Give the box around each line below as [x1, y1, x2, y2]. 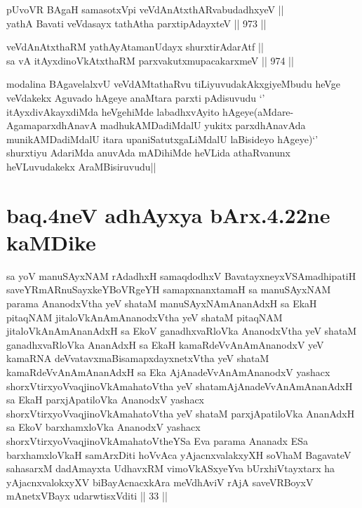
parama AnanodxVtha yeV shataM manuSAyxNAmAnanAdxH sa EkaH [6, 296, 317, 311]
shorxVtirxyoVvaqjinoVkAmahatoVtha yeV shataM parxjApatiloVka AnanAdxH [6, 406, 355, 420]
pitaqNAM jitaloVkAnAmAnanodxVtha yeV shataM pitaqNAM [6, 309, 283, 324]
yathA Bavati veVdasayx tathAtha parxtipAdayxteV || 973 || [6, 15, 267, 30]
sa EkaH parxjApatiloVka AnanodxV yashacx [6, 392, 204, 407]
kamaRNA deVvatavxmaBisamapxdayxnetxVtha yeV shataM [6, 351, 269, 366]
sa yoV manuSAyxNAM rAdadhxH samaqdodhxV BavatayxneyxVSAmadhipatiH [6, 268, 356, 283]
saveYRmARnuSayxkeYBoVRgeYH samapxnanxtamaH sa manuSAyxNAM [6, 282, 331, 297]
